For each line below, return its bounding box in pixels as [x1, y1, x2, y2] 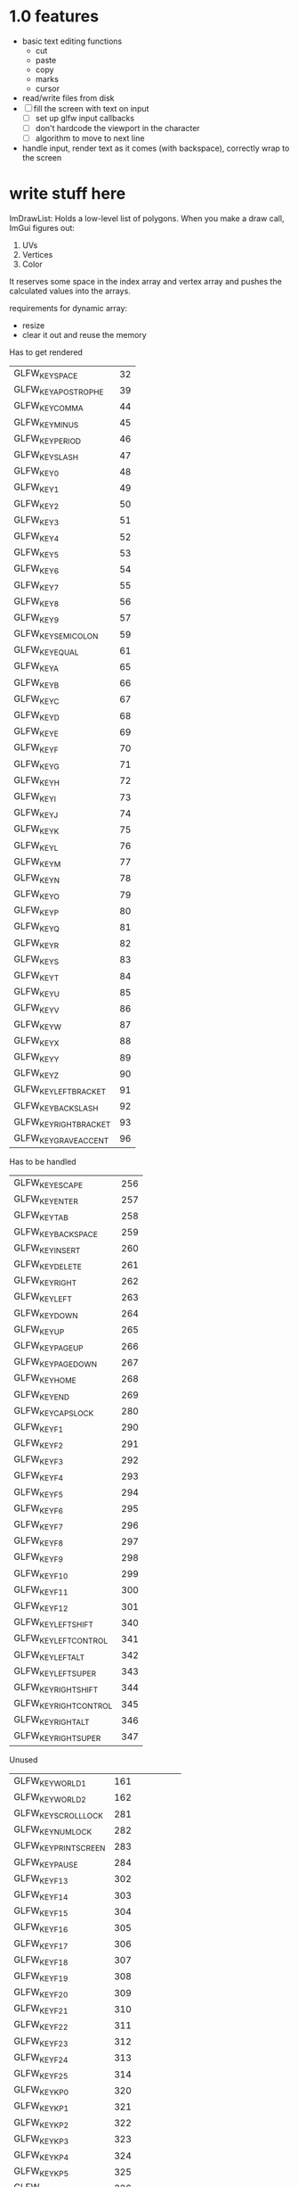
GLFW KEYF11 [13, 1583, 68, 1597]
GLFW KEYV [13, 1002, 60, 1016]
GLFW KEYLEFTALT [13, 1648, 85, 1663]
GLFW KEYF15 [13, 1904, 68, 1919]
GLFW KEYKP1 [13, 2100, 69, 2114]
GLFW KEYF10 [13, 1567, 68, 1580]
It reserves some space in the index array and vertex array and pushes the [9, 276, 282, 287]
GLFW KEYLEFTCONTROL [13, 1632, 109, 1646]
